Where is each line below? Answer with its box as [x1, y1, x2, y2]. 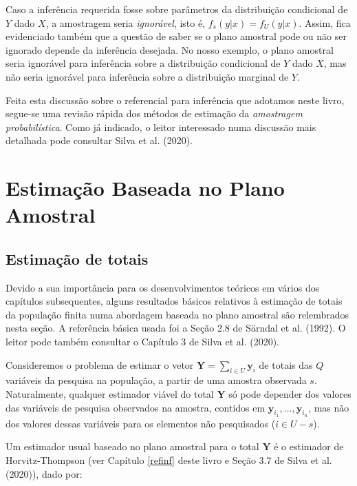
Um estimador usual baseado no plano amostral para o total [6, 439, 259, 454]
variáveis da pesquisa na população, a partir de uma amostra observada [6, 373, 307, 387]
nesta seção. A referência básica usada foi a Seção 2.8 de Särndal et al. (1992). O [6, 321, 346, 335]
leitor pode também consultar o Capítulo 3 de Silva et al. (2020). [6, 334, 279, 349]
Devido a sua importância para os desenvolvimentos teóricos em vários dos [6, 280, 320, 294]
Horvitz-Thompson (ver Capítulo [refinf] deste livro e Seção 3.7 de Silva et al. [6, 453, 332, 467]
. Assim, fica [299, 15, 351, 30]
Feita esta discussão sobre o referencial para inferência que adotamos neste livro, [6, 92, 345, 107]
